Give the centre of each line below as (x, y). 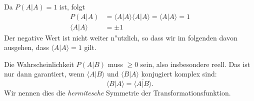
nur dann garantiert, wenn (44, 74)
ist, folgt (72, 6)
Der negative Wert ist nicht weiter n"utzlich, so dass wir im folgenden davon (121, 37)
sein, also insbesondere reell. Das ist (195, 64)
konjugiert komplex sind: (179, 74)
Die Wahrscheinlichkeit (39, 64)
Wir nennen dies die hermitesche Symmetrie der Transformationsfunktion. (117, 93)
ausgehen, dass (26, 47)
